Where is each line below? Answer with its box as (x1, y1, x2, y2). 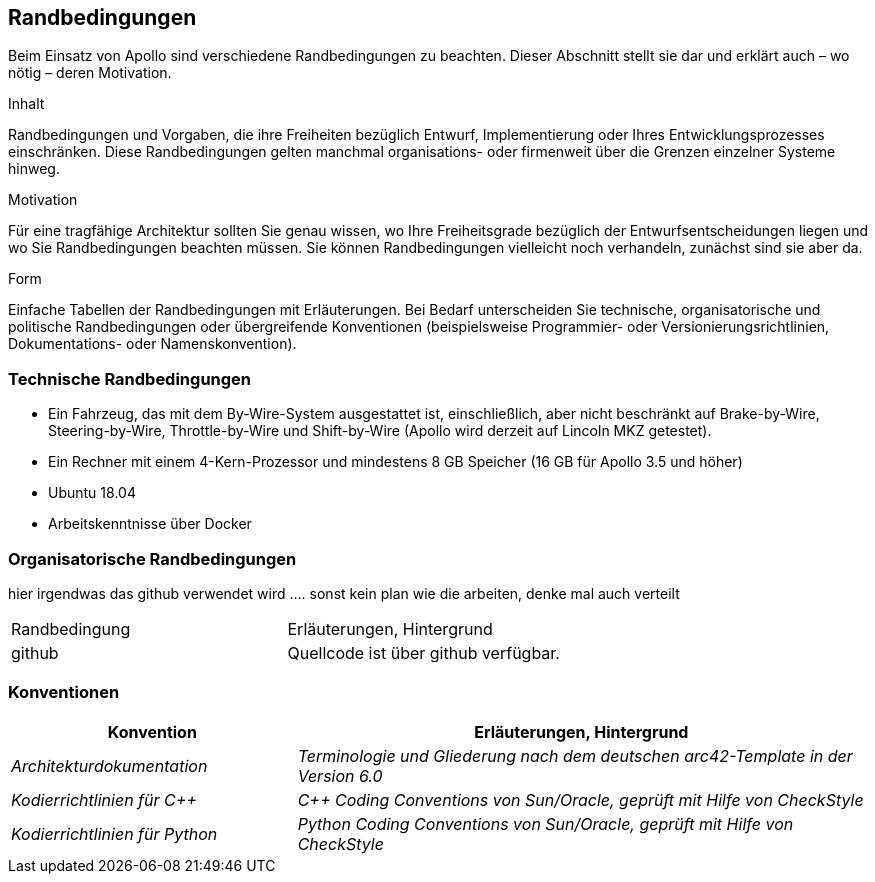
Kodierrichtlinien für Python (11, 823, 218, 844)
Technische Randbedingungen (8, 368, 252, 389)
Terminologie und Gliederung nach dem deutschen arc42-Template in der (297, 745, 853, 766)
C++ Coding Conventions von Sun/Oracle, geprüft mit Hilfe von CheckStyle (297, 789, 864, 810)
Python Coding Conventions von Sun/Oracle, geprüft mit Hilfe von (297, 813, 794, 834)
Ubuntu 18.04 (48, 484, 136, 502)
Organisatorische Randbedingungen (8, 548, 297, 569)
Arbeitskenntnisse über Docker (48, 515, 252, 533)
